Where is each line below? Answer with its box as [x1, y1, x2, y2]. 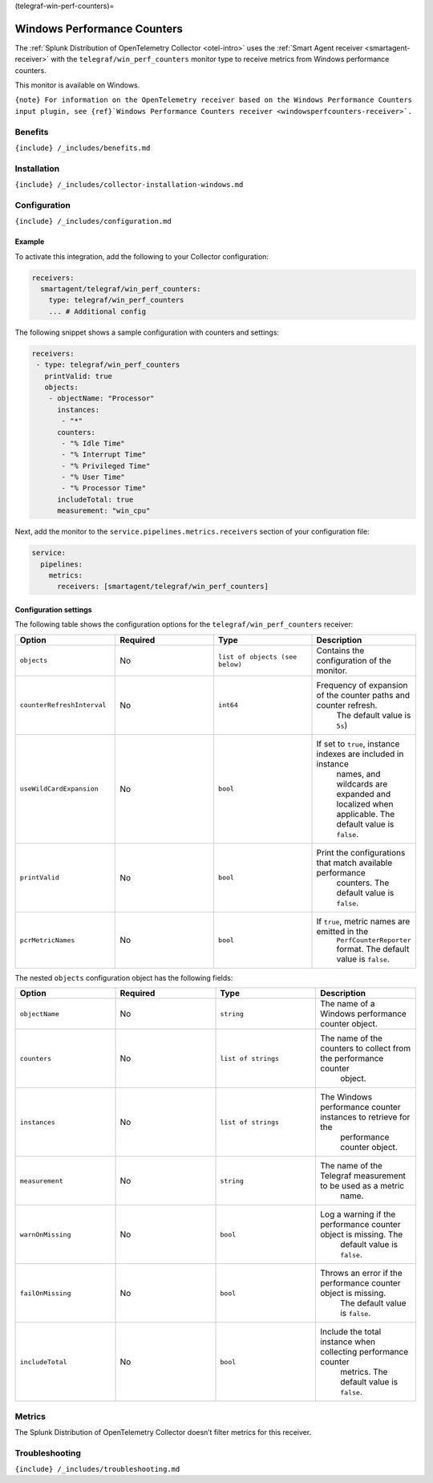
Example [14, 237, 45, 246]
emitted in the [316, 925, 369, 937]
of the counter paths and [316, 689, 411, 701]
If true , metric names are [316, 916, 411, 927]
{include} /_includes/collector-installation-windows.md [14, 181, 244, 189]
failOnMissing [19, 1289, 71, 1298]
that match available [316, 857, 393, 868]
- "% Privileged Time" [61, 461, 151, 470]
